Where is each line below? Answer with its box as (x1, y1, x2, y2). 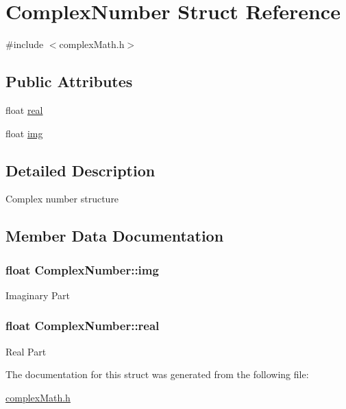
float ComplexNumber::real (5, 317, 160, 334)
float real (5, 102, 43, 117)
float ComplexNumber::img (5, 261, 159, 278)
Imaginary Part (5, 288, 71, 302)
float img (5, 126, 43, 140)
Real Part (5, 344, 47, 358)
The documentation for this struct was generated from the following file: (5, 367, 309, 382)
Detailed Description (5, 159, 156, 180)
